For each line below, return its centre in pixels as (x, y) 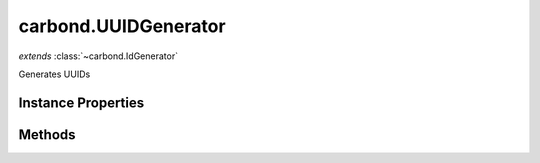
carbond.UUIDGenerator (122, 26)
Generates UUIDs (54, 74)
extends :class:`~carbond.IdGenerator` (98, 56)
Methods (47, 134)
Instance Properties (81, 102)
